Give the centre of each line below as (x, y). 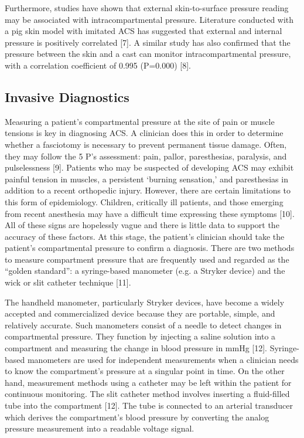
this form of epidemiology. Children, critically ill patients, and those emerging (144, 201)
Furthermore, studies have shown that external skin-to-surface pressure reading (147, 8)
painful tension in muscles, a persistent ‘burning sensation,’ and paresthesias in (146, 179)
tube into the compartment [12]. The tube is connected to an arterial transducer (149, 405)
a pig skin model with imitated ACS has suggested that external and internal (144, 31)
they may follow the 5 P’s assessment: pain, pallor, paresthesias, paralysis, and (146, 156)
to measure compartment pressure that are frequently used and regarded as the (147, 259)
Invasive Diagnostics (67, 96)
